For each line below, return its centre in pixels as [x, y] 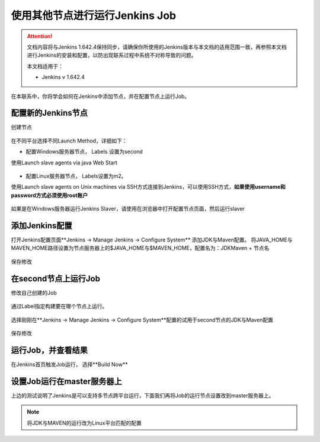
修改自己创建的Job [34, 292]
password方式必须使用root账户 [49, 195]
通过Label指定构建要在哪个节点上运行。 [59, 306]
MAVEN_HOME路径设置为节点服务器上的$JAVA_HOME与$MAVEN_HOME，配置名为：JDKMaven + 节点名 [140, 248]
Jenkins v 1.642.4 [63, 77]
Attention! [40, 36]
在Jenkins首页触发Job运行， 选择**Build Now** [69, 364]
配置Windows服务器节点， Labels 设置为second [84, 152]
